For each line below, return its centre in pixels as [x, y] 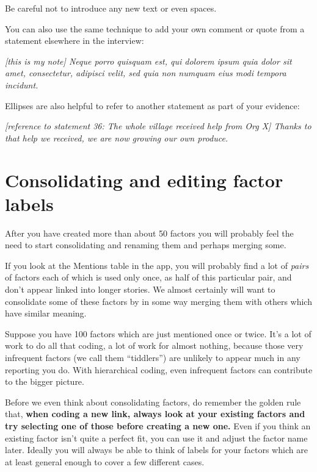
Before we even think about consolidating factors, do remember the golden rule [153, 402]
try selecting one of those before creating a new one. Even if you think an [158, 425]
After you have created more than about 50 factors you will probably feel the [149, 233]
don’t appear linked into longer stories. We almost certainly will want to [140, 289]
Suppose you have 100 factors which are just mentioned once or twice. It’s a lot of [158, 333]
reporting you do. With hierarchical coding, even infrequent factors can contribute [159, 369]
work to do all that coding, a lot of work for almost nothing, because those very [154, 345]
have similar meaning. [46, 313]
